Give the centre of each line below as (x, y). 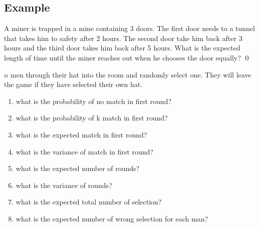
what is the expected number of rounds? (78, 168)
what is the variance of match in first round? (84, 151)
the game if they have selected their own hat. (73, 84)
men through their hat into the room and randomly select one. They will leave (131, 74)
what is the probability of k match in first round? (92, 118)
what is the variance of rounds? (64, 185)
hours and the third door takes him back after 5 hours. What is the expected (122, 48)
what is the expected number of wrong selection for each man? (112, 218)
